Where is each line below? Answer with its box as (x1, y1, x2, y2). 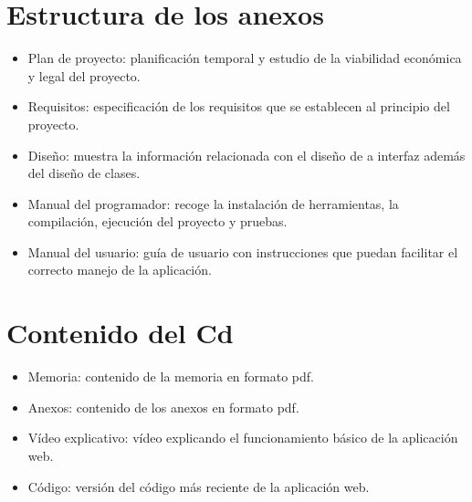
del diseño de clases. (27, 163, 141, 183)
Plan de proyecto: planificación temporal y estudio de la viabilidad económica (27, 48, 462, 68)
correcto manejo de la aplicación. (27, 260, 212, 279)
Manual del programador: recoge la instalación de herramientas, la (27, 193, 399, 213)
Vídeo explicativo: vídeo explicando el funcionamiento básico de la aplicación (27, 428, 458, 447)
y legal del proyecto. (27, 66, 141, 85)
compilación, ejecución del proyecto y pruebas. (27, 212, 288, 231)
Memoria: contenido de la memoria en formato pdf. (27, 367, 314, 386)
